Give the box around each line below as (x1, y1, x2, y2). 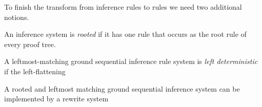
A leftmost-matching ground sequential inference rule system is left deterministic (4, 56, 258, 67)
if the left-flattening (4, 66, 66, 76)
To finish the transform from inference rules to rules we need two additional (4, 2, 242, 12)
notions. (4, 11, 29, 22)
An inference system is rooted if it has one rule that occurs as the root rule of (4, 29, 247, 39)
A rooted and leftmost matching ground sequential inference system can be (4, 83, 240, 94)
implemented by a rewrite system (4, 93, 109, 104)
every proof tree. (4, 38, 56, 49)
